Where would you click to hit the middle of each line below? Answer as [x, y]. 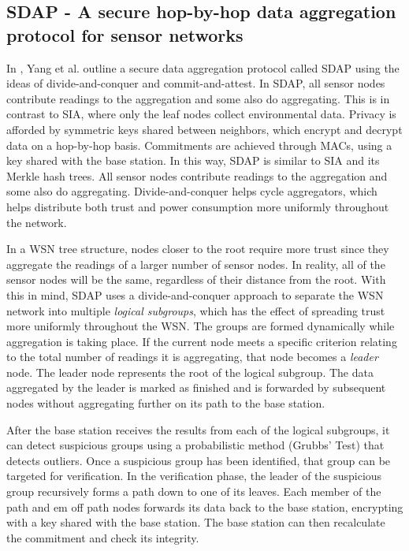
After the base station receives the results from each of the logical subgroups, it [198, 429]
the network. [37, 222]
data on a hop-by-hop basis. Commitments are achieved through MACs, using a [199, 145]
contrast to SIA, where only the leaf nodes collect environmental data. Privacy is [201, 114]
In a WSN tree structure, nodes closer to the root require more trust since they [198, 249]
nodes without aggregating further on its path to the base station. [166, 403]
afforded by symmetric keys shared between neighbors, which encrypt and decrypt [204, 129]
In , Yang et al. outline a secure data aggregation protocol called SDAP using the [203, 67]
